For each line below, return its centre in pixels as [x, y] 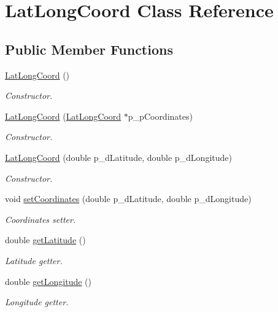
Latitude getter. [34, 260]
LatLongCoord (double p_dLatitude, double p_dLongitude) [118, 157]
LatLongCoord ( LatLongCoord [63, 116]
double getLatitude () [45, 240]
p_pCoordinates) [160, 116]
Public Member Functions [89, 49]
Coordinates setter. [41, 219]
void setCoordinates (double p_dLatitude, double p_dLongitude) [128, 199]
